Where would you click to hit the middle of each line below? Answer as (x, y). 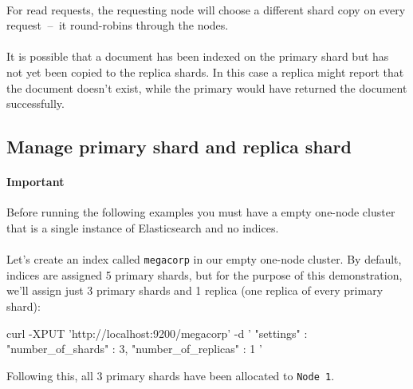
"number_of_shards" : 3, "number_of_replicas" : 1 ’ (134, 349)
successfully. (35, 103)
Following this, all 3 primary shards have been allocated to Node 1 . (171, 375)
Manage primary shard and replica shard (179, 147)
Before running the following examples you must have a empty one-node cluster (201, 212)
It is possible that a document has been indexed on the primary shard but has (198, 56)
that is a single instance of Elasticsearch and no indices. (143, 227)
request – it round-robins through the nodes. (118, 25)
